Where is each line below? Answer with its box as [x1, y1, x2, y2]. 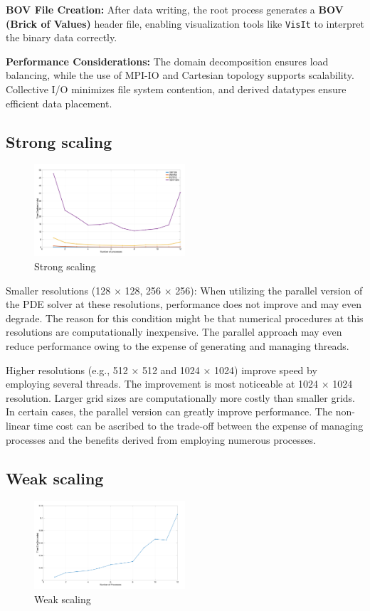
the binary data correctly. [6, 30, 117, 45]
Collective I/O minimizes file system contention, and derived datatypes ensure [6, 82, 347, 97]
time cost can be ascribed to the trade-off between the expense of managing [33, 418, 364, 432]
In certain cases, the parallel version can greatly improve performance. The [6, 404, 332, 419]
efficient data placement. [6, 95, 112, 110]
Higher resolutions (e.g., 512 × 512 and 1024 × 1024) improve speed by [6, 362, 317, 377]
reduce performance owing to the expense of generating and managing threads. [6, 338, 349, 353]
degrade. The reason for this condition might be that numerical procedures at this [6, 310, 364, 325]
